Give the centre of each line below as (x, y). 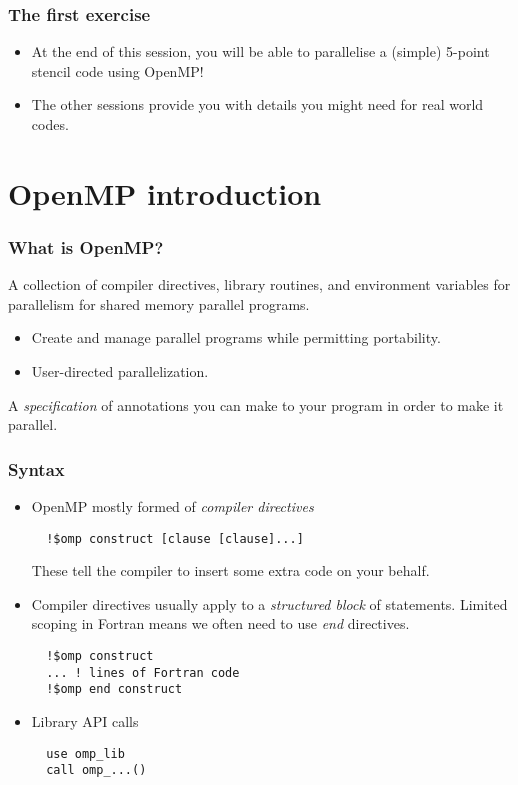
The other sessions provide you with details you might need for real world (257, 104)
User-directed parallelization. (120, 370)
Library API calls (85, 720)
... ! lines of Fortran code (143, 672)
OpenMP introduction (165, 192)
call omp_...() (96, 770)
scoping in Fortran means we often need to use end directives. (220, 623)
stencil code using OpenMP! (117, 70)
